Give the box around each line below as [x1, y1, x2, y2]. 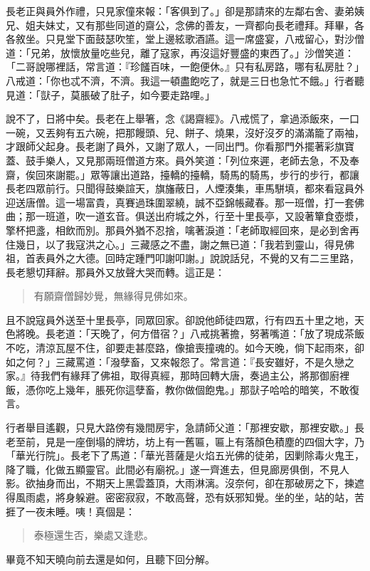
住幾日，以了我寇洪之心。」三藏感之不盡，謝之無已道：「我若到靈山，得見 [6, 236, 344, 251]
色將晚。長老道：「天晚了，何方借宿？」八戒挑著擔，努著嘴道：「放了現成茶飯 [6, 326, 364, 341]
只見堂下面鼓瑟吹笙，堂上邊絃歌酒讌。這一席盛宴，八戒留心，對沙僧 [45, 31, 364, 46]
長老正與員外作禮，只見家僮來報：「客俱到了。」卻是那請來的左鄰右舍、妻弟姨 [6, 4, 364, 18]
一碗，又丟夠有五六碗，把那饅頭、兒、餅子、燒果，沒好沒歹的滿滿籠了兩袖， [6, 125, 364, 140]
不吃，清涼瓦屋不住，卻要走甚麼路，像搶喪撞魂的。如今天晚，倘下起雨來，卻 [6, 340, 364, 355]
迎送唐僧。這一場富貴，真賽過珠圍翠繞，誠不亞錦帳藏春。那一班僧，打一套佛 [6, 194, 364, 209]
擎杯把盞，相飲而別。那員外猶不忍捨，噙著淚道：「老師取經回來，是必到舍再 [6, 222, 359, 237]
